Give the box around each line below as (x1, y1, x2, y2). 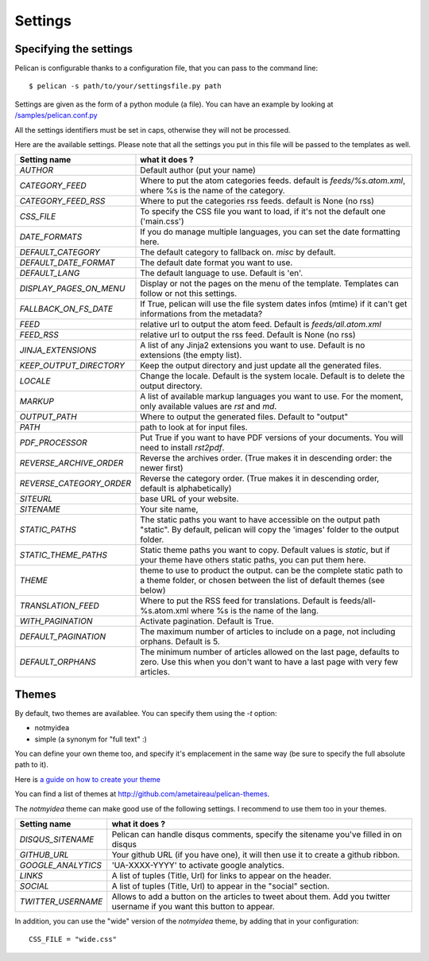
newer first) (140, 462, 184, 473)
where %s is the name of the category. (140, 185, 285, 196)
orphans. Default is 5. (140, 636, 220, 648)
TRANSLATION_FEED (19, 601, 99, 612)
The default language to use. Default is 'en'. (140, 267, 303, 278)
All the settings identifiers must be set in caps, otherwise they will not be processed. (14, 125, 291, 134)
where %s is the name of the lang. (191, 605, 319, 617)
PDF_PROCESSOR (19, 438, 87, 449)
